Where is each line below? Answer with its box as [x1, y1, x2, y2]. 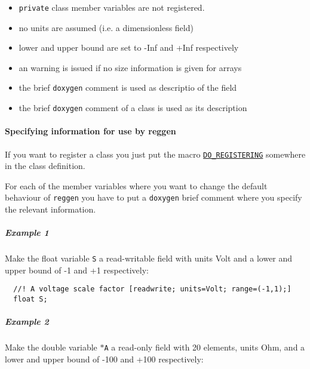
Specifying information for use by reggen [5, 125, 176, 137]
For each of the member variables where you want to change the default [5, 179, 268, 192]
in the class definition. [5, 159, 85, 172]
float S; [13, 295, 48, 304]
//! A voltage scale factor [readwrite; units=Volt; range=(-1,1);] [13, 285, 291, 294]
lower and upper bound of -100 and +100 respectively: [5, 352, 204, 365]
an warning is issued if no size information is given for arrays [19, 61, 242, 73]
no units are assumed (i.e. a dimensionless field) [19, 21, 194, 33]
